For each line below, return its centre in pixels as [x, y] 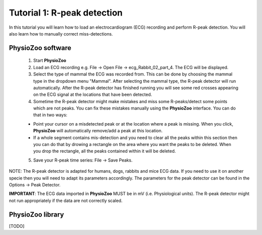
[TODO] [17, 226]
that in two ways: [50, 115]
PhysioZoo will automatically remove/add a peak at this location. [98, 131]
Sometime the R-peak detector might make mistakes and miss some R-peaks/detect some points [130, 101]
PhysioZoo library [36, 214]
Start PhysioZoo [50, 60]
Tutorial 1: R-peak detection [66, 13]
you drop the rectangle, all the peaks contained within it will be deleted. [105, 151]
